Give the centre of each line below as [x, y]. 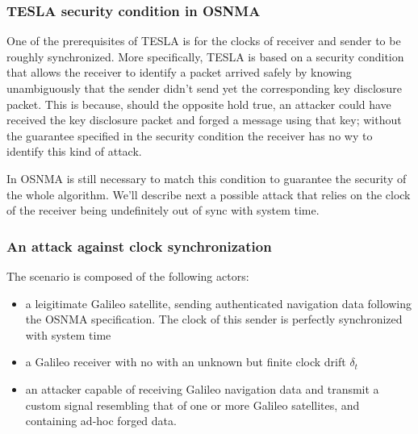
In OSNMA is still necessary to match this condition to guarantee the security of [207, 178]
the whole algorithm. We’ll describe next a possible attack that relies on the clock [209, 194]
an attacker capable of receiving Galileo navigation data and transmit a [202, 388]
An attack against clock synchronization [139, 246]
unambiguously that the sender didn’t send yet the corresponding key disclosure [204, 88]
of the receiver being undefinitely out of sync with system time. [163, 210]
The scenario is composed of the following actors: [128, 275]
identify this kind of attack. [74, 151]
